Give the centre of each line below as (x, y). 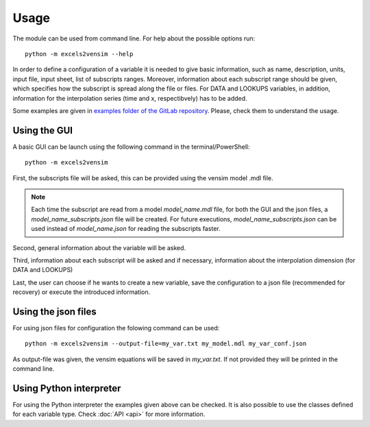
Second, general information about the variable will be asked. (99, 247)
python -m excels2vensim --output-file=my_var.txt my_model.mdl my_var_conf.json (166, 344)
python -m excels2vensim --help (79, 54)
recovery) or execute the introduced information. (82, 292)
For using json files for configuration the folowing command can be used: (116, 328)
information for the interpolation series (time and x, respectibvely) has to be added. (130, 98)
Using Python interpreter (67, 388)
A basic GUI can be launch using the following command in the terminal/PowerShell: (131, 147)
